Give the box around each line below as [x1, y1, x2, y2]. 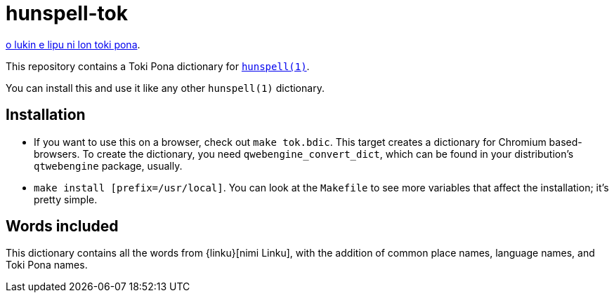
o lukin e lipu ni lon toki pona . [6, 38, 141, 50]
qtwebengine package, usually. [34, 159, 183, 172]
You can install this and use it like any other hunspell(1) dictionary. [6, 81, 325, 94]
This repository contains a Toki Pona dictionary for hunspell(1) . [6, 60, 310, 72]
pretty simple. [34, 193, 98, 205]
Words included [6, 217, 119, 236]
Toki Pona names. [6, 259, 88, 271]
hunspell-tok [6, 1, 128, 25]
